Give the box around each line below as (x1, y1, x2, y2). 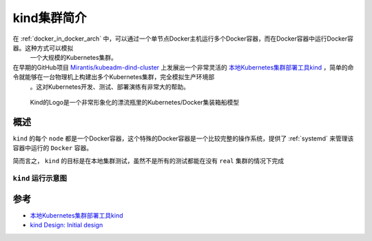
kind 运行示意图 (12, 174, 68, 183)
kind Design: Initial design (30, 221, 103, 229)
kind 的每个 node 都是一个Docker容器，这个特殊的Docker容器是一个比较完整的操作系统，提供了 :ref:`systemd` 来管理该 (12, 134, 354, 143)
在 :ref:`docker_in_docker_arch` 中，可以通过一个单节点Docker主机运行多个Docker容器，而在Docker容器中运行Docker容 (12, 34, 354, 43)
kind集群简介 (12, 10, 87, 25)
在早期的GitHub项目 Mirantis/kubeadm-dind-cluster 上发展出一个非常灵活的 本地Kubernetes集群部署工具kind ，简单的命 (12, 63, 354, 72)
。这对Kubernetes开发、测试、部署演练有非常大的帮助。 (30, 83, 189, 91)
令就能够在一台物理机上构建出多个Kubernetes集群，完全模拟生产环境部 (12, 73, 215, 81)
